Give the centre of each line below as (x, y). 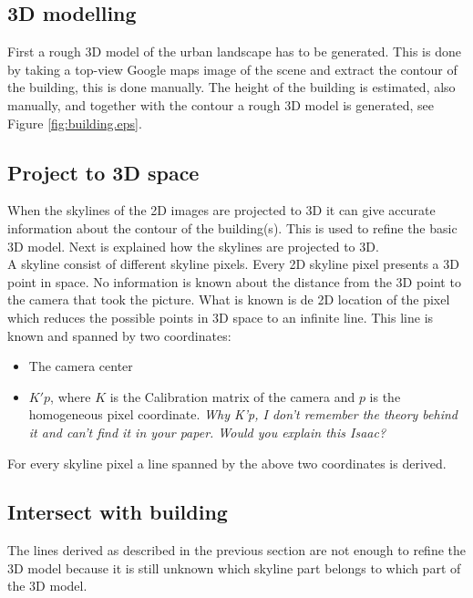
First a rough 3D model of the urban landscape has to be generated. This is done (234, 52)
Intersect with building (118, 512)
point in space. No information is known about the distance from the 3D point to (234, 281)
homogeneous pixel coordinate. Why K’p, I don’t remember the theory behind (243, 414)
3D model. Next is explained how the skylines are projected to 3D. (193, 246)
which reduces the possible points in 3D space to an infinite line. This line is (221, 317)
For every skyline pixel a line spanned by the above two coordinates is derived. (227, 463)
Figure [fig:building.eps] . (75, 123)
